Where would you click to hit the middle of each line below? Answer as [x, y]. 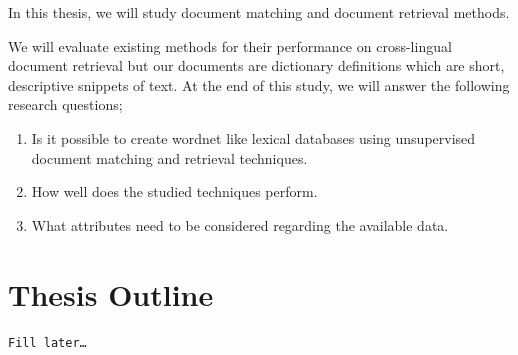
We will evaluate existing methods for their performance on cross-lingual [230, 45]
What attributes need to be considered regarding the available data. [240, 224]
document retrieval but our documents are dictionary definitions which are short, [256, 65]
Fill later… [47, 343]
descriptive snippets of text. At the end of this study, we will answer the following [259, 84]
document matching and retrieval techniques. [169, 157]
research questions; [65, 104]
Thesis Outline [111, 293]
